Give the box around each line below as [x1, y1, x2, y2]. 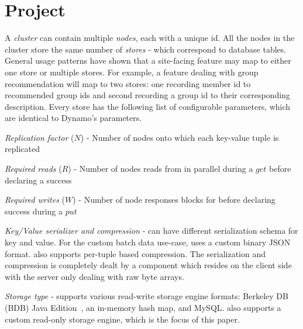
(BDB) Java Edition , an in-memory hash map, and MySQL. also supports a [5, 302, 281, 313]
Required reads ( [5, 162, 62, 175]
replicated [5, 143, 40, 155]
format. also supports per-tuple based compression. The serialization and [5, 247, 266, 259]
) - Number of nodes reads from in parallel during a [68, 162, 253, 175]
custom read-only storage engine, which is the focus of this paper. [5, 313, 240, 325]
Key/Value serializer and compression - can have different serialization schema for [5, 224, 298, 237]
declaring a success [5, 174, 72, 186]
